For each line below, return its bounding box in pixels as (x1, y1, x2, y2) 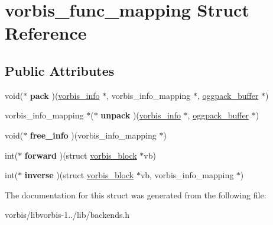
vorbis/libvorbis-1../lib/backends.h (5, 208, 130, 221)
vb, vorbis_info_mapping (140, 169, 234, 181)
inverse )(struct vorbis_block (24, 169, 134, 181)
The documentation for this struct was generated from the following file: (5, 188, 266, 201)
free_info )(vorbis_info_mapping (30, 128, 157, 141)
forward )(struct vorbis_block (24, 149, 137, 161)
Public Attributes (5, 61, 115, 79)
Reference (5, 21, 87, 45)
